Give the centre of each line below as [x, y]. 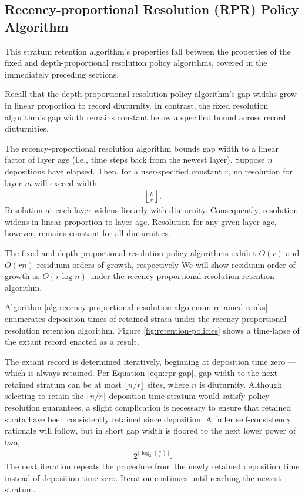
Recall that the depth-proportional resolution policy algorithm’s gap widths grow [151, 94]
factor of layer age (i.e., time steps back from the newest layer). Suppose [135, 159]
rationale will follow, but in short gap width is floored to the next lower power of [150, 430]
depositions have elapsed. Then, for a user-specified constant [113, 171]
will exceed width [66, 182]
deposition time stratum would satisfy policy [189, 396]
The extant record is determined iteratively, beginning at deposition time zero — [150, 361]
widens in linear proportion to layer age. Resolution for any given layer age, [141, 221]
